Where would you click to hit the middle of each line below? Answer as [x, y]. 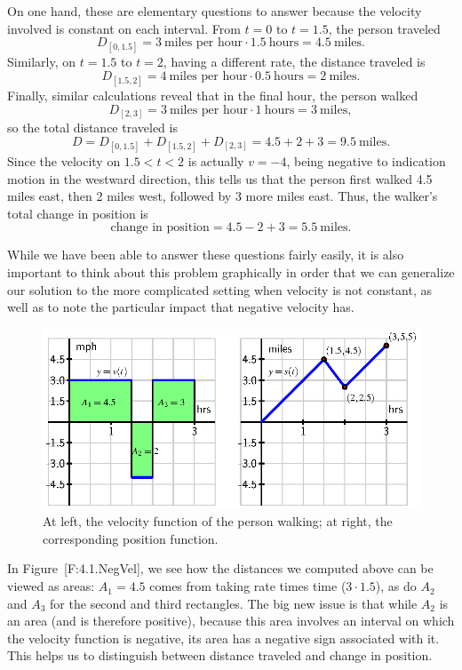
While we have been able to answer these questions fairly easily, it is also [206, 255]
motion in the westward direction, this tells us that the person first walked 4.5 [220, 178]
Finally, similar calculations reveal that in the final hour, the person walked [213, 96]
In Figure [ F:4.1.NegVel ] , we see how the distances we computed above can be [220, 568]
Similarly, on [42, 62]
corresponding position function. [131, 538]
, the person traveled [384, 28]
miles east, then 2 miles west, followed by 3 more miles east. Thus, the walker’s [223, 196]
